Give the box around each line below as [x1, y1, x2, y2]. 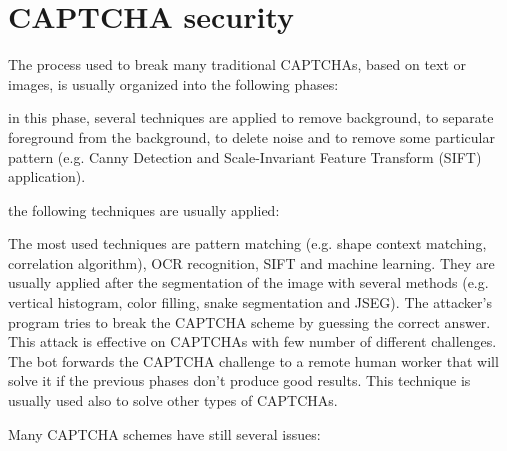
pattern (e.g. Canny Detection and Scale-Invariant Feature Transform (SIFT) [8, 146, 482, 167]
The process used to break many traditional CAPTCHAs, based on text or [8, 54, 467, 75]
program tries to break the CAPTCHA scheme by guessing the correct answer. [8, 311, 491, 332]
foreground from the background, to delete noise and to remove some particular [8, 126, 495, 147]
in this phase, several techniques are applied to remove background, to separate [8, 107, 494, 128]
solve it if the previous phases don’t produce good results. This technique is [8, 370, 471, 391]
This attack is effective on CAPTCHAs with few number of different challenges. [8, 331, 497, 352]
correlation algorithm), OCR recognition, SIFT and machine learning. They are [8, 252, 495, 273]
